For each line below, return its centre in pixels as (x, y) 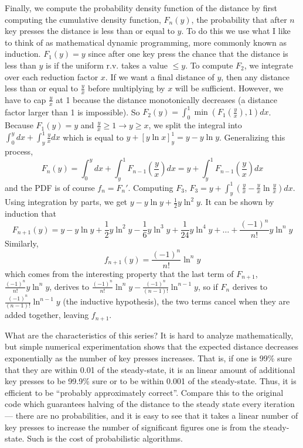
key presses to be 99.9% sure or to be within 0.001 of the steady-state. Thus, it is (151, 381)
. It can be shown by (237, 202)
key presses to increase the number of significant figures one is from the (133, 427)
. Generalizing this (252, 137)
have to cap (25, 99)
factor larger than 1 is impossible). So (72, 112)
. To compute (209, 65)
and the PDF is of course (50, 187)
